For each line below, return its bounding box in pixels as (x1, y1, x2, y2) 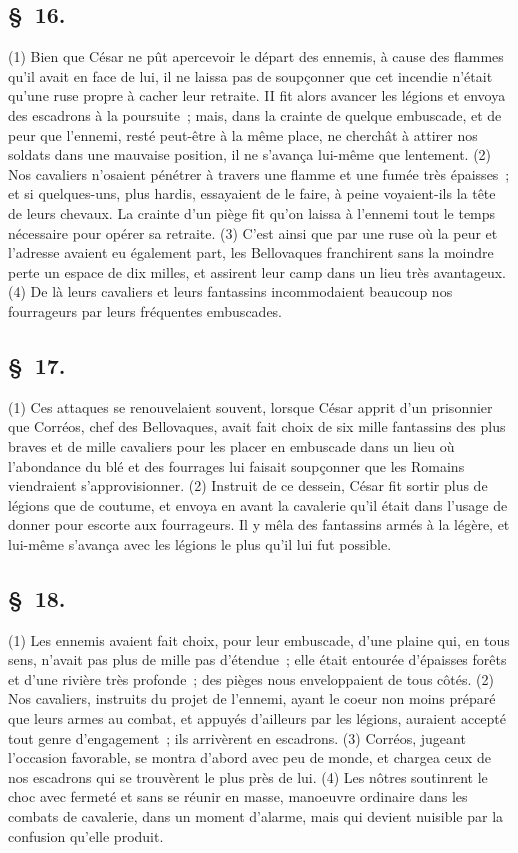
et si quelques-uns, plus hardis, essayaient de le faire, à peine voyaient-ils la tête (8, 183, 496, 204)
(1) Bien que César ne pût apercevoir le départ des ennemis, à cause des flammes (8, 46, 504, 67)
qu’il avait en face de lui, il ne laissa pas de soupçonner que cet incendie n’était (8, 65, 493, 86)
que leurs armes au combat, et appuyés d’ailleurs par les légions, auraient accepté (8, 708, 507, 729)
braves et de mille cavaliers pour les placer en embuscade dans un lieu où (8, 435, 455, 456)
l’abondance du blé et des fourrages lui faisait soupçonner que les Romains (8, 455, 465, 476)
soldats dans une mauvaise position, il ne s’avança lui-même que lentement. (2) (8, 144, 492, 165)
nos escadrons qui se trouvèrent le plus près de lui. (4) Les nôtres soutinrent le (8, 766, 488, 787)
